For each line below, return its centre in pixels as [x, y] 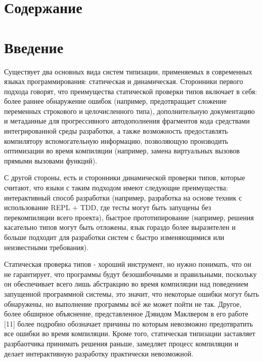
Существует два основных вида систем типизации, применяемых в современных [128, 71]
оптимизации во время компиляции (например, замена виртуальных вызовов [122, 151]
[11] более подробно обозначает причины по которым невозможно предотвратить [129, 323]
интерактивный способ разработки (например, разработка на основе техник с [123, 197]
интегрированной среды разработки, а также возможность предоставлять [116, 131]
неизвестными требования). [47, 247]
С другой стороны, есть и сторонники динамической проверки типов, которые [125, 177]
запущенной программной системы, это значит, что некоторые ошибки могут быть [131, 293]
